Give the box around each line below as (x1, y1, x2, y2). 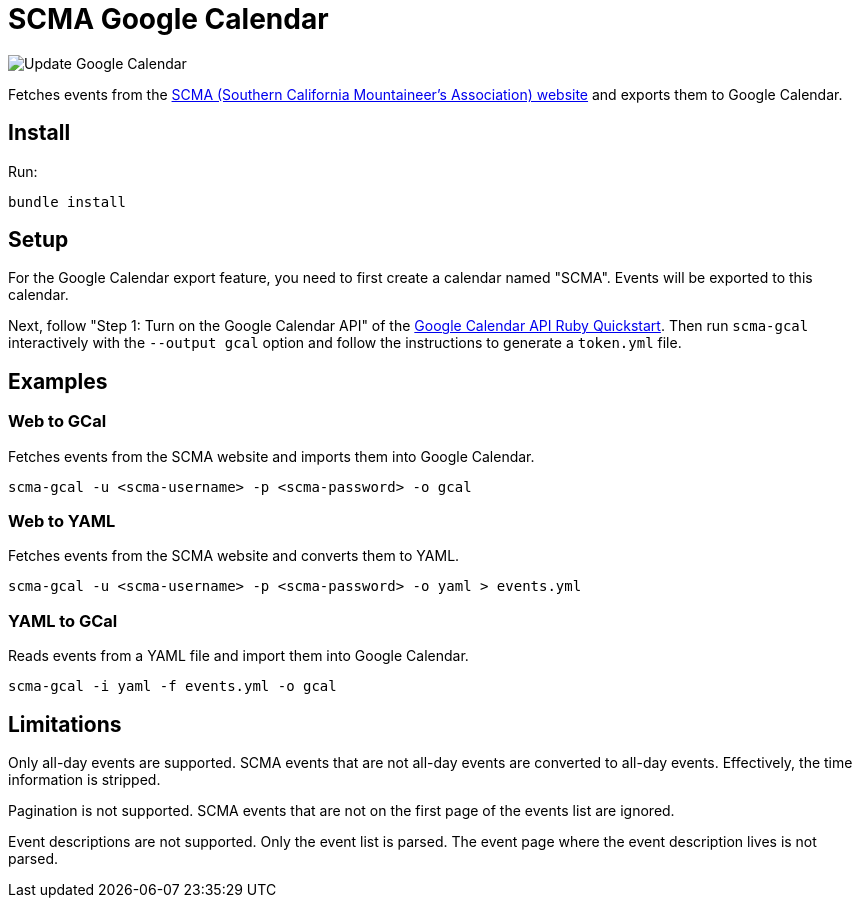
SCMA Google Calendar (8, 2, 329, 36)
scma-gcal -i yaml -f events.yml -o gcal (8, 678, 337, 695)
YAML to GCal (8, 610, 118, 631)
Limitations (8, 711, 122, 737)
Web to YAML (8, 511, 116, 532)
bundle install (8, 193, 127, 210)
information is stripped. (8, 771, 161, 788)
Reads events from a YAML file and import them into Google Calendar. (8, 647, 469, 665)
